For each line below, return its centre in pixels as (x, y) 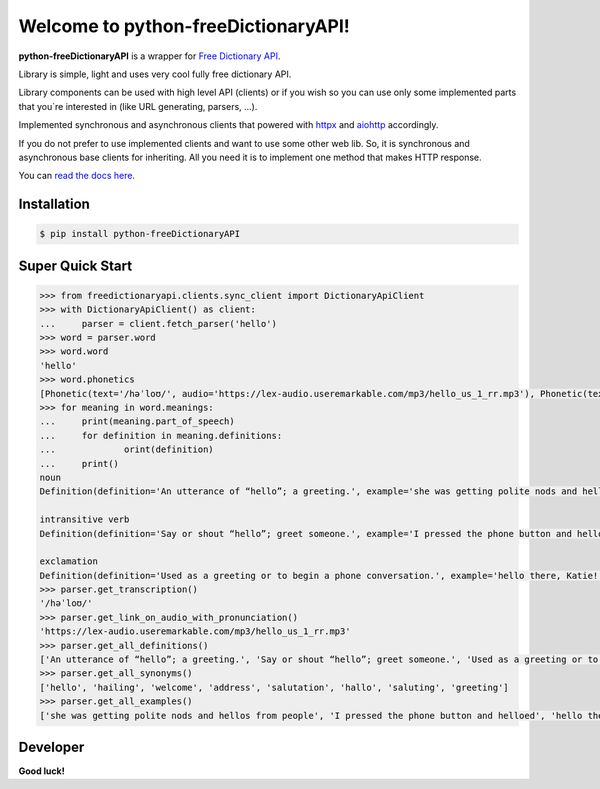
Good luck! (41, 771)
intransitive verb (84, 519)
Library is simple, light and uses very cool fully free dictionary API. (155, 74)
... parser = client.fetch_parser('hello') (158, 323)
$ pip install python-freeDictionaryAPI (139, 234)
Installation (54, 204)
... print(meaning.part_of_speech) (137, 421)
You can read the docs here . (76, 176)
